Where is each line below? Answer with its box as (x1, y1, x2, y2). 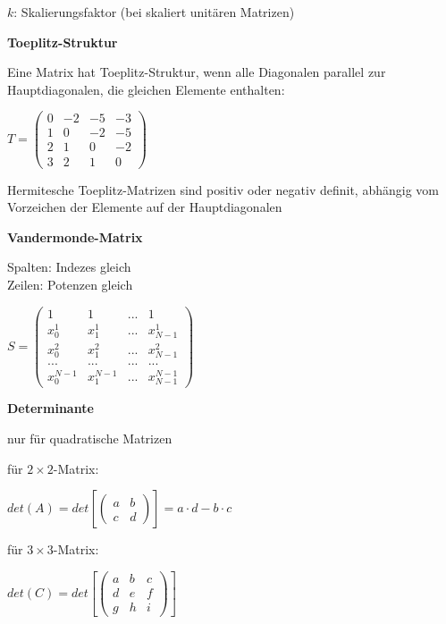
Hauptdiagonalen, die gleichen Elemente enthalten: (7, 80, 285, 98)
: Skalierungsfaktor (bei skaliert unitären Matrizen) (13, 3, 295, 21)
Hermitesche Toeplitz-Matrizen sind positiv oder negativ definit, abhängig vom (7, 180, 439, 198)
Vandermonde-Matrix (7, 227, 143, 246)
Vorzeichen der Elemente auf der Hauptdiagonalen (7, 198, 282, 216)
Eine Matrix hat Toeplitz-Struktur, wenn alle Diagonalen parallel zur (7, 63, 386, 81)
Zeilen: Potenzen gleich (7, 274, 133, 293)
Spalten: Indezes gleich (7, 257, 131, 276)
